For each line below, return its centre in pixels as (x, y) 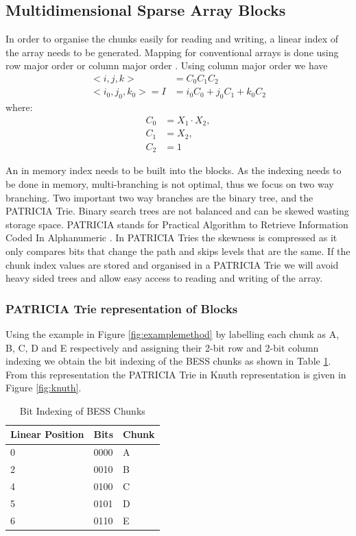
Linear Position (47, 434)
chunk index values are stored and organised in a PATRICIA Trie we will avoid (172, 264)
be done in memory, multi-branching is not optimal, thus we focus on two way (170, 183)
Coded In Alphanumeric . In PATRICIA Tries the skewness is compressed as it (171, 237)
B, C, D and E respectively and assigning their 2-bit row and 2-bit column (162, 347)
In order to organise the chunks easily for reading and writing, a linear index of (172, 39)
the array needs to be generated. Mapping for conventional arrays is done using (172, 52)
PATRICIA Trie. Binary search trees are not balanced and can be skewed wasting (177, 211)
